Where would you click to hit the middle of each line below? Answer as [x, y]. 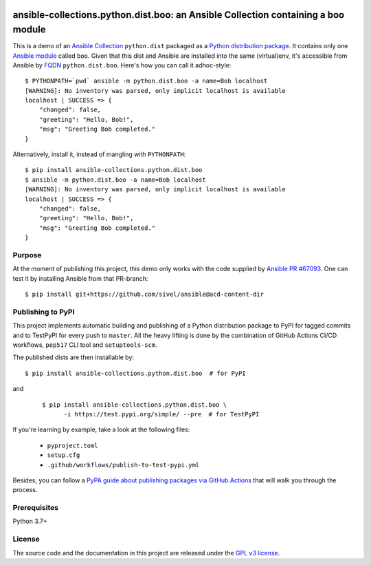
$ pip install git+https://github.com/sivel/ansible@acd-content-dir [145, 295]
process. [25, 490]
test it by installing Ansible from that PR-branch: [80, 278]
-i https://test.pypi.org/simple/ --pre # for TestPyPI [161, 414]
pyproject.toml [73, 445]
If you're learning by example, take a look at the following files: [101, 429]
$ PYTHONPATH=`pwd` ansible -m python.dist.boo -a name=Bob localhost [146, 81]
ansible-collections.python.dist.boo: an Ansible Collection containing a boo [179, 15]
